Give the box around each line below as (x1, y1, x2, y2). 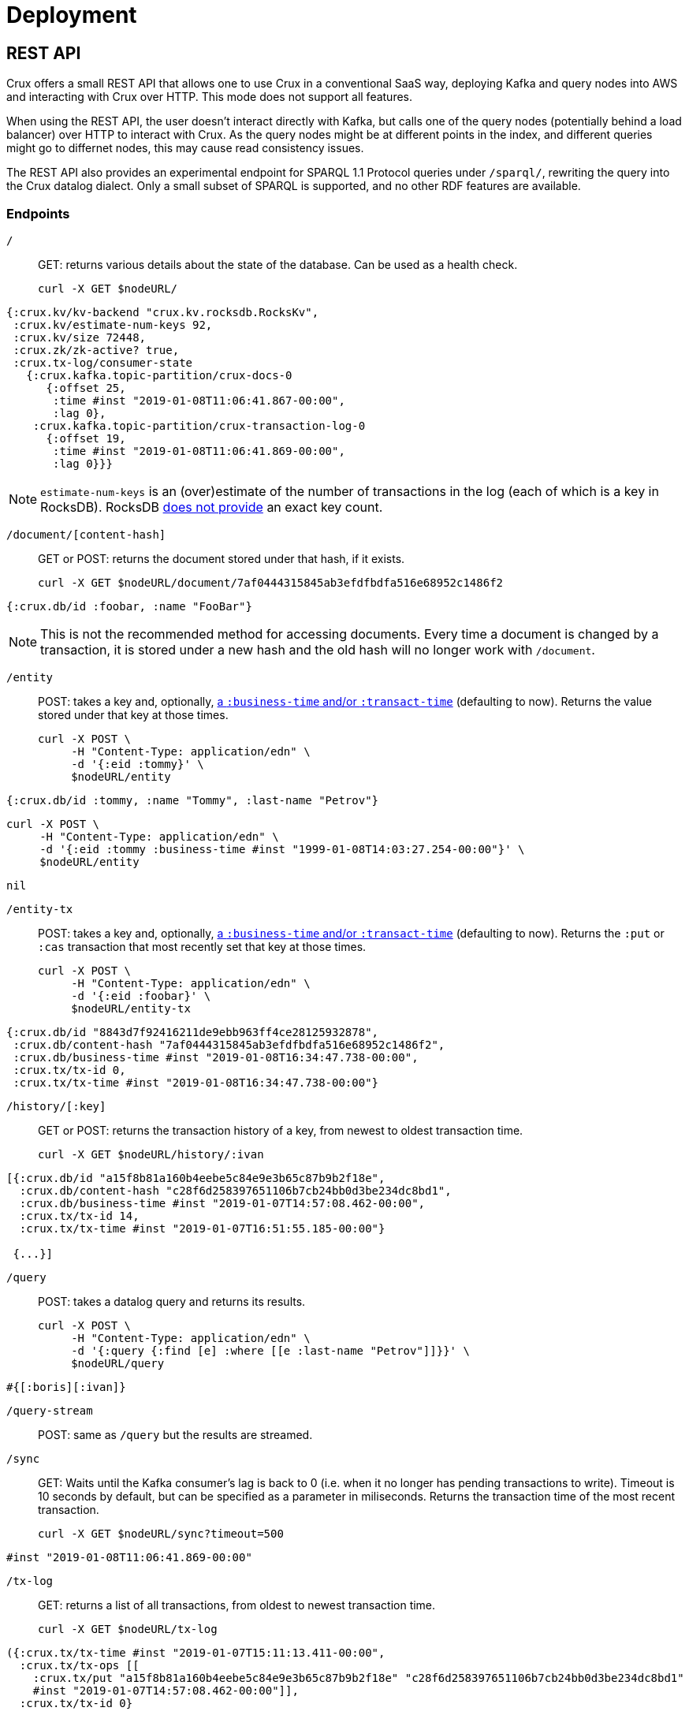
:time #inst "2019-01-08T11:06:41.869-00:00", (53, 444, 345, 457)
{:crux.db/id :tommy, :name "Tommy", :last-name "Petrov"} (6, 793, 379, 807)
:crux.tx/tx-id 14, (19, 1209, 140, 1222)
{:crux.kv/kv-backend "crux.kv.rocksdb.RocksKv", (6, 305, 319, 319)
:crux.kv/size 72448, (13, 330, 147, 344)
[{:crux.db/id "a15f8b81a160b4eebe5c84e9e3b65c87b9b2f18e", (6, 1171, 385, 1184)
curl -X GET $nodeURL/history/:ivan (38, 1147, 264, 1161)
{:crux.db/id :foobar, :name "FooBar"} (6, 599, 252, 613)
